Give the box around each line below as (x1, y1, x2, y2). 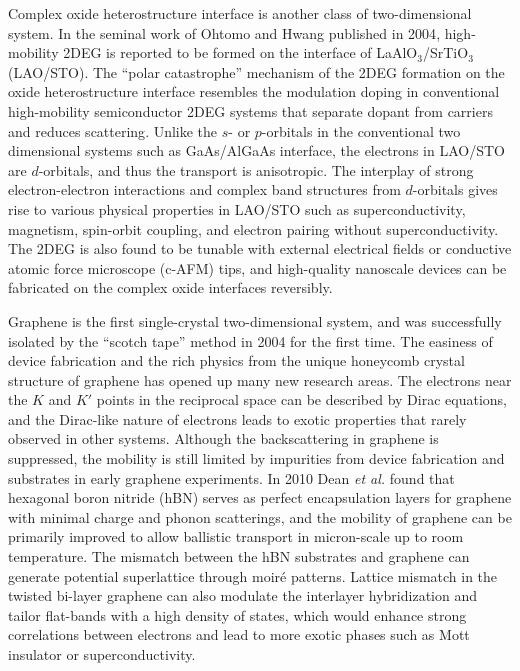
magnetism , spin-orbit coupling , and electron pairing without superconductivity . (8, 218, 499, 239)
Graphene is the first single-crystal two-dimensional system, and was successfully (8, 310, 502, 331)
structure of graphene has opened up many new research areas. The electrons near (8, 369, 512, 390)
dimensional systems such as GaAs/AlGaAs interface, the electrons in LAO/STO (8, 140, 505, 161)
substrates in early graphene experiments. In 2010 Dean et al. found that (8, 467, 455, 488)
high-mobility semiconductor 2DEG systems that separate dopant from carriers (8, 100, 493, 121)
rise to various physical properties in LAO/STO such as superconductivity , (8, 198, 466, 219)
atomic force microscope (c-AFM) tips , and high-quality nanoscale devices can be (8, 257, 507, 278)
